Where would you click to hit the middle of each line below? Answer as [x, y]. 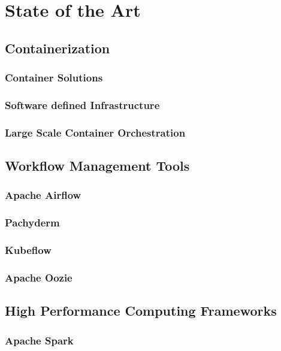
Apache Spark [39, 340]
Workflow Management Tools [97, 166]
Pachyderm [32, 223]
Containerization [58, 48]
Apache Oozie [39, 277]
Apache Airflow [43, 195]
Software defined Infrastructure [82, 105]
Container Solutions [54, 78]
